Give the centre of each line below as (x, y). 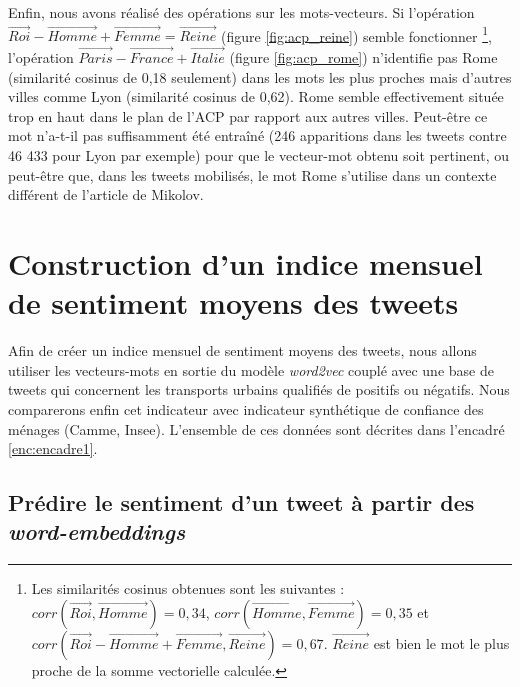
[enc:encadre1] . (53, 448)
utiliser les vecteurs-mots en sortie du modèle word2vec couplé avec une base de (251, 369)
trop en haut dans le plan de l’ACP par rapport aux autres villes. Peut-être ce (248, 115)
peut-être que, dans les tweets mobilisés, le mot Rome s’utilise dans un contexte (252, 174)
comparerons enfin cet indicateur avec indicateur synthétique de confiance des (246, 408)
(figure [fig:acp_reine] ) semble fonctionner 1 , (356, 34)
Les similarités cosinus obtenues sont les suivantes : (188, 588)
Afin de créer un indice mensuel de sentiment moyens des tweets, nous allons (242, 350)
